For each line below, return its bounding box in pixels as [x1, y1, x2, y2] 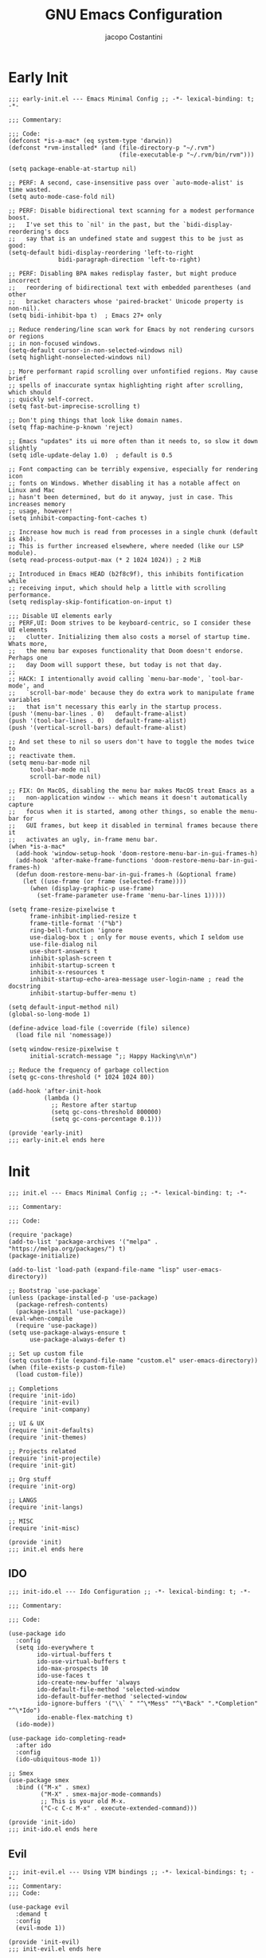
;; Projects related [8, 1447, 77, 1455]
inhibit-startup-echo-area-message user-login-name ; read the [29, 975, 244, 983]
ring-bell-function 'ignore [29, 926, 123, 934]
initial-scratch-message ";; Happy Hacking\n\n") [29, 1052, 198, 1060]
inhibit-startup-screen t [29, 961, 115, 969]
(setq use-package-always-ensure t [8, 1328, 127, 1337]
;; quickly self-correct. [8, 395, 94, 403]
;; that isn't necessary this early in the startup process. [8, 703, 223, 711]
